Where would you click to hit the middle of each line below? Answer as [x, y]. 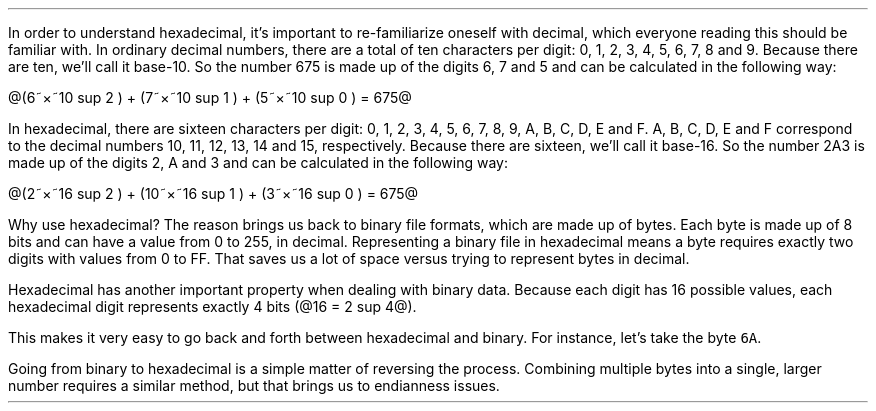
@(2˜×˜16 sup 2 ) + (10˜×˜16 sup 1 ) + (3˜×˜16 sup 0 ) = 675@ [213, 193]
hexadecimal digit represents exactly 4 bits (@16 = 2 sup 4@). [212, 306]
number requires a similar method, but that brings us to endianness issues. [254, 385]
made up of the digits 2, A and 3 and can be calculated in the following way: [258, 162]
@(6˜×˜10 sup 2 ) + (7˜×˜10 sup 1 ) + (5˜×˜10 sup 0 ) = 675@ [210, 97]
